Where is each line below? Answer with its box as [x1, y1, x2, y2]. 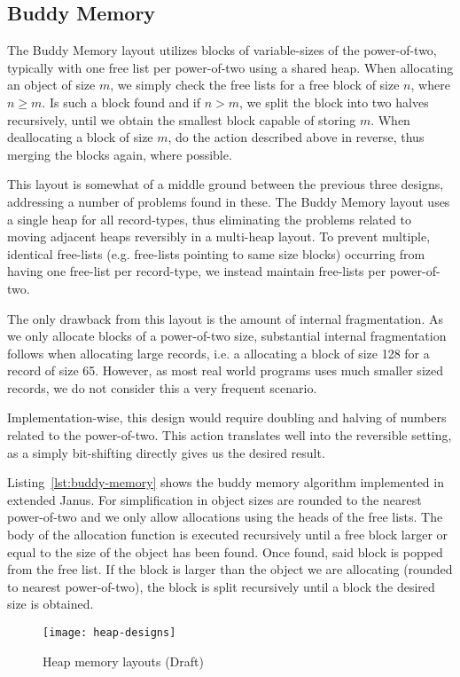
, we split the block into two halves [239, 92, 429, 111]
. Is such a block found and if [42, 92, 201, 111]
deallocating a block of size [7, 128, 153, 146]
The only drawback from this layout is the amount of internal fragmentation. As [7, 309, 443, 327]
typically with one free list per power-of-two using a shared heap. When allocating [7, 58, 454, 76]
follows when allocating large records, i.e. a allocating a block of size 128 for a [7, 343, 430, 362]
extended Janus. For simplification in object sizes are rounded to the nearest [7, 490, 422, 508]
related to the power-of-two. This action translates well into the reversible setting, [7, 426, 452, 445]
